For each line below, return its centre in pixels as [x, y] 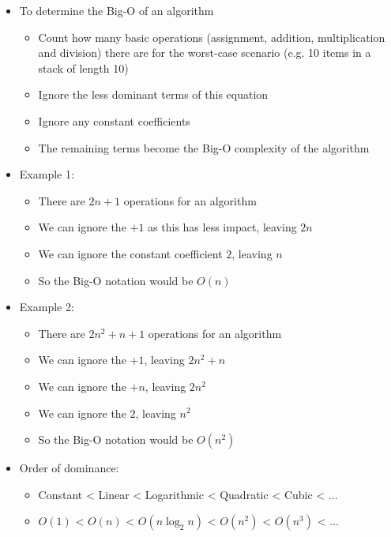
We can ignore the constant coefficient [130, 253]
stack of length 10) [83, 68]
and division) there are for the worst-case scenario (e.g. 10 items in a [205, 53]
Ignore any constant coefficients [114, 120]
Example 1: [47, 174]
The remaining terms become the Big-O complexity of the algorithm [204, 147]
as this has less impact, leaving [222, 227]
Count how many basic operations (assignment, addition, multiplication [212, 37]
